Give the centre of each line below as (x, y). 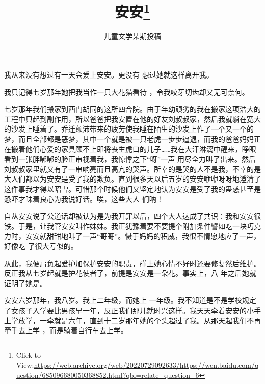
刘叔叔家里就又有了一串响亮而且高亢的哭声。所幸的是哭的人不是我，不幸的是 (132, 169)
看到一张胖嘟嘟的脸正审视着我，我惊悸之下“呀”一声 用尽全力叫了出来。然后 (130, 159)
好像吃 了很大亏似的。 (41, 246)
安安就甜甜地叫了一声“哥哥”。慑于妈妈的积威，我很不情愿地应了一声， (143, 236)
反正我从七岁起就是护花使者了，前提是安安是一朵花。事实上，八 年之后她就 (130, 273)
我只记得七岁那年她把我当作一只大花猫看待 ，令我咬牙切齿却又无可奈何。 (127, 92)
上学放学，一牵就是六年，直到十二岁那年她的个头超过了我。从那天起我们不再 (132, 320)
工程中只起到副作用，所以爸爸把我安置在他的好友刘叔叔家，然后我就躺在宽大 (132, 119)
